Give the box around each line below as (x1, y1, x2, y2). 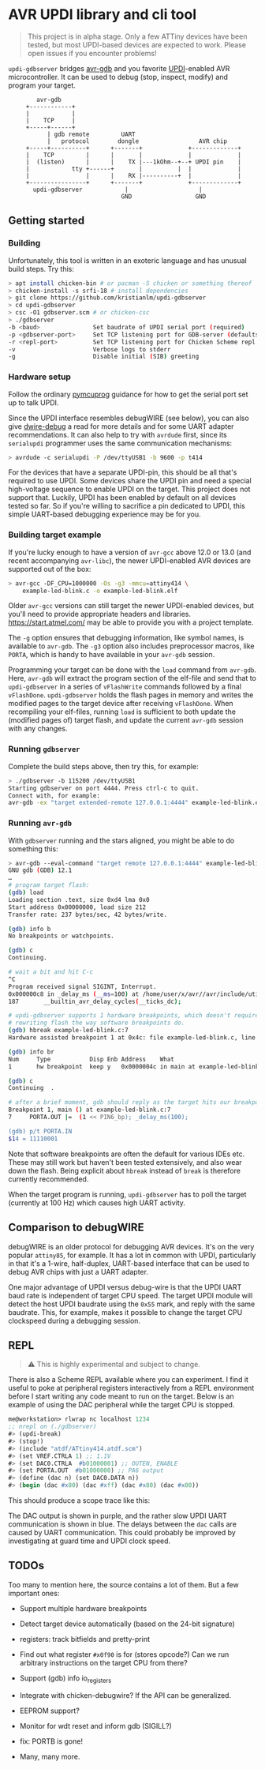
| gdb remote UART (47, 130, 136, 138)
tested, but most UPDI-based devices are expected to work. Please (27, 39, 247, 49)
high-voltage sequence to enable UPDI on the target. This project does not (8, 484, 251, 494)
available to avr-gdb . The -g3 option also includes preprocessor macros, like (8, 641, 255, 651)
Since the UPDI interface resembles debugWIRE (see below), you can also (8, 413, 250, 423)
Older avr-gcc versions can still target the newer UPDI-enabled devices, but (8, 601, 254, 610)
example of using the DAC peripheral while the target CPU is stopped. (8, 1400, 235, 1410)
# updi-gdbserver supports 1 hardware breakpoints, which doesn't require (8, 1012, 259, 1020)
